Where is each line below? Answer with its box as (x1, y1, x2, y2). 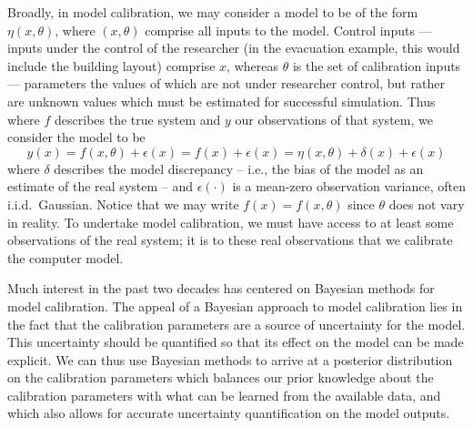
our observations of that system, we (235, 109, 433, 128)
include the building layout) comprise (7, 56, 216, 75)
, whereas (226, 56, 278, 75)
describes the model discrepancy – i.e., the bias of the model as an (54, 158, 424, 178)
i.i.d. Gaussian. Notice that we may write (7, 194, 239, 213)
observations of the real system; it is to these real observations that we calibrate (7, 230, 453, 250)
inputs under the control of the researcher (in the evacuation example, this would (7, 38, 460, 57)
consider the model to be (7, 127, 146, 147)
